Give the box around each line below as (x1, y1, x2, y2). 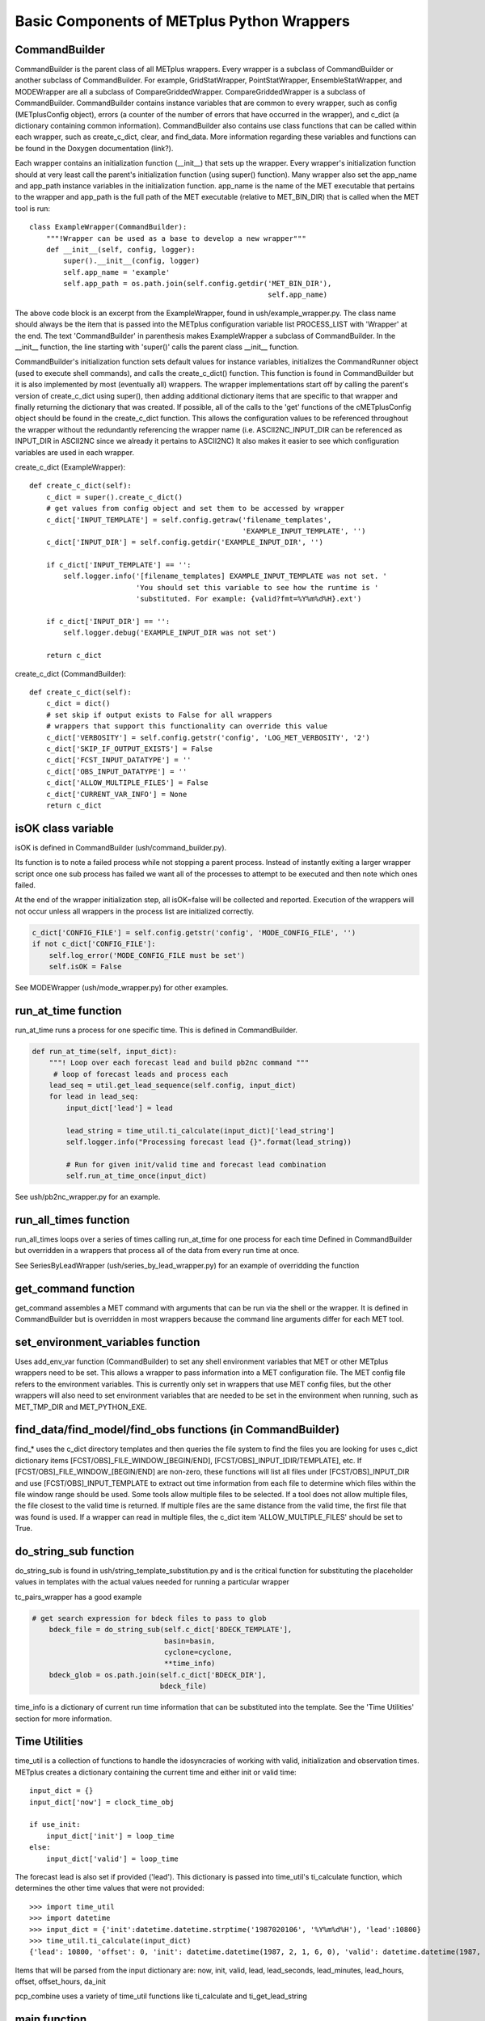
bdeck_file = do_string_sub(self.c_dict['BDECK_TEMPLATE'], (48, 1625, 293, 1635)
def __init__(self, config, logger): (45, 245, 196, 254)
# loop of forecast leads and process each (53, 1070, 229, 1078)
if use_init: (29, 1820, 81, 1829)
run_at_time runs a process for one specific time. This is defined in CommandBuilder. (15, 1025, 298, 1035)
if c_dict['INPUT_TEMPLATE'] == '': (45, 560, 192, 570)
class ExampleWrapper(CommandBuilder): (29, 222, 188, 232)
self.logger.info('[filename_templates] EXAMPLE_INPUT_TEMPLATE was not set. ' (63, 572, 388, 581)
